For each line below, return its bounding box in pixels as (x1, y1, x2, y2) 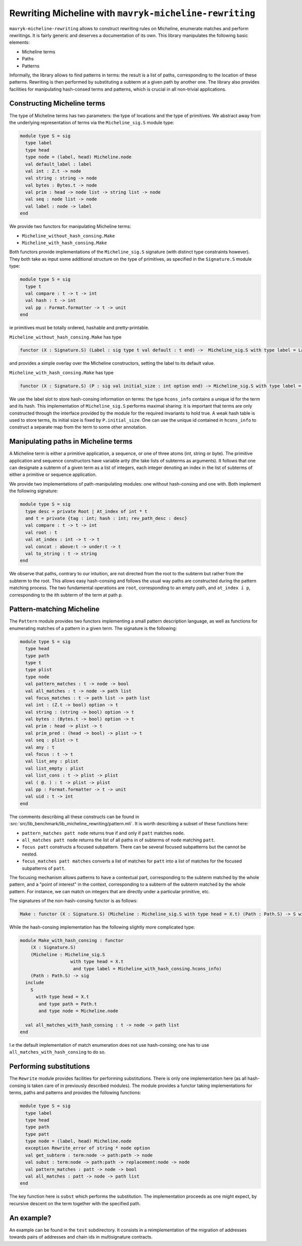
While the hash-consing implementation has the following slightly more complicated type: (9, 924, 195, 930)
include (25, 980, 44, 986)
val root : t (25, 529, 57, 535)
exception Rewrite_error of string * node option (25, 1145, 150, 1151)
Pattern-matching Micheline (9, 605, 100, 613)
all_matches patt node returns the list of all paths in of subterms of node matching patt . (22, 837, 215, 843)
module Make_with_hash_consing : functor (20, 938, 124, 944)
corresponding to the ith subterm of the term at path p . (9, 592, 123, 598)
